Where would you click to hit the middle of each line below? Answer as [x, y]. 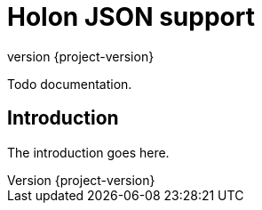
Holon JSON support [131, 17]
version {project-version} [81, 56]
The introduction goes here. [88, 152]
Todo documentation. [70, 84]
